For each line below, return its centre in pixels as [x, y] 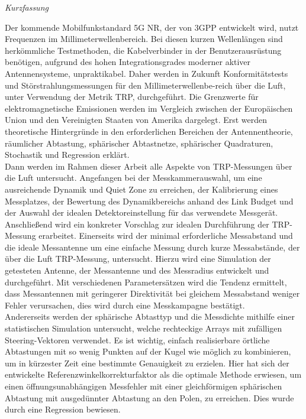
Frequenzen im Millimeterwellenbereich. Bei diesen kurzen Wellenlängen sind [144, 39]
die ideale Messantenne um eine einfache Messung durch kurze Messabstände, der [152, 247]
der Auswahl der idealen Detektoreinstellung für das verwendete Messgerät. [141, 212]
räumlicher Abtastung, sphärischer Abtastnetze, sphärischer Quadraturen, [139, 143]
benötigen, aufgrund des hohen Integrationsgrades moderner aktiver [128, 62]
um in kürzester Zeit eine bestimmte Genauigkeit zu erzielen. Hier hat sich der [147, 363]
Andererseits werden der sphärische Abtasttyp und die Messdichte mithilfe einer [150, 316]
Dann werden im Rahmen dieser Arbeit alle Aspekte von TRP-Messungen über [149, 166]
